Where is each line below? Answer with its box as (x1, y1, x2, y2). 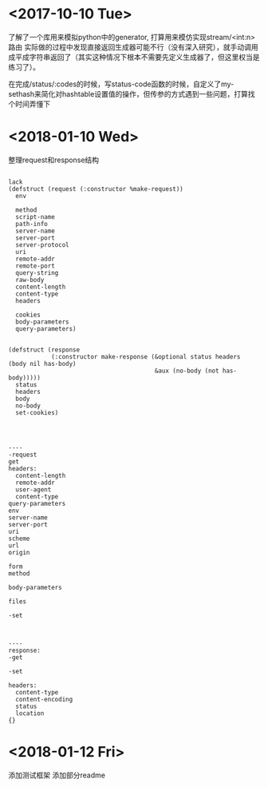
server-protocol (15, 240, 69, 248)
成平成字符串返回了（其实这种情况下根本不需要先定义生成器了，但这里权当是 (8, 52, 260, 62)
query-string (15, 268, 59, 276)
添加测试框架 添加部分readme (8, 770, 106, 780)
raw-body (15, 276, 45, 284)
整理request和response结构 (8, 155, 100, 165)
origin (8, 548, 30, 556)
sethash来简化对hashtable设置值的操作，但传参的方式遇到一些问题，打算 (8, 89, 249, 98)
